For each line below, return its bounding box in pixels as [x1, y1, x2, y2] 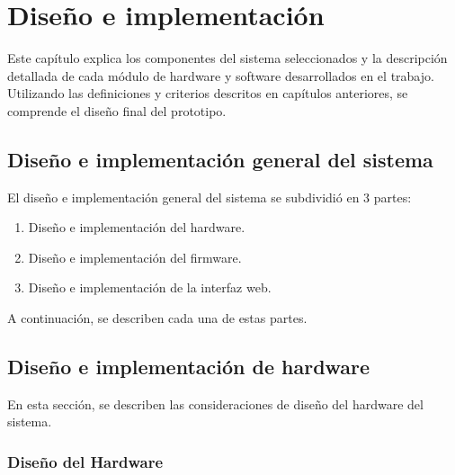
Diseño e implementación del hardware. [28, 218, 245, 237]
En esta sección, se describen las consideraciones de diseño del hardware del [7, 394, 424, 413]
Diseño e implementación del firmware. [28, 247, 242, 266]
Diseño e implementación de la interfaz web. [28, 278, 272, 297]
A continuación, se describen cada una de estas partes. [7, 309, 308, 327]
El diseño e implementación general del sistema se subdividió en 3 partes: [7, 187, 412, 206]
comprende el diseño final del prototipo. [7, 101, 227, 120]
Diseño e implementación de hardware [7, 353, 370, 381]
